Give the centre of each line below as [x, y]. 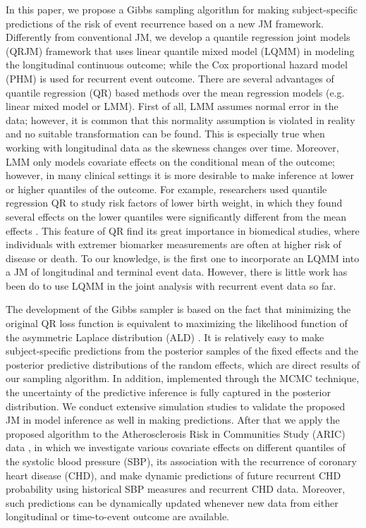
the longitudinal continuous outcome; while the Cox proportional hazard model [177, 65]
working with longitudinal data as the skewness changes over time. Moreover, [172, 147]
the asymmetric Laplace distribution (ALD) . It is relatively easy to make [165, 337]
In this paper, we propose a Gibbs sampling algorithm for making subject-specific [182, 9]
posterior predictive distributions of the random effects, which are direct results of [183, 364]
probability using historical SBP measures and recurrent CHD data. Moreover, [176, 489]
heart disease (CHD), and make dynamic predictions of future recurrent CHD [173, 475]
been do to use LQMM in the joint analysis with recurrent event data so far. [171, 285]
